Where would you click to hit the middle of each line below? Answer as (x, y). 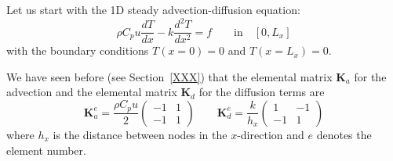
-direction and (271, 134)
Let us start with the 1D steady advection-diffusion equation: (153, 9)
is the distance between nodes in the (140, 134)
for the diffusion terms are (262, 92)
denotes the (344, 134)
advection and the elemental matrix (92, 92)
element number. (46, 150)
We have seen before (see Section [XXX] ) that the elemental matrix (169, 76)
